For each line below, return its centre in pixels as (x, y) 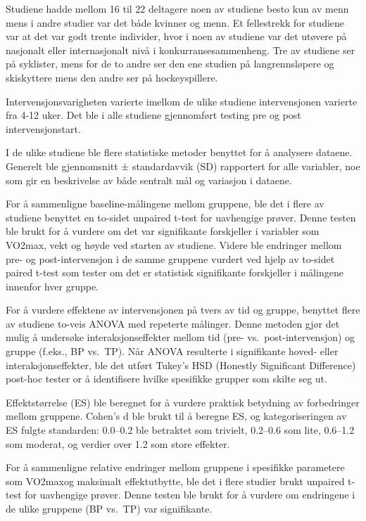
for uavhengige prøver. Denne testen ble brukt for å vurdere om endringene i (190, 495)
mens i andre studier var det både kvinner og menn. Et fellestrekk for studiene (175, 22)
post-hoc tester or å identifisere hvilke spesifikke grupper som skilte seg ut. (166, 379)
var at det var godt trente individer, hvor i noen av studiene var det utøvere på (176, 36)
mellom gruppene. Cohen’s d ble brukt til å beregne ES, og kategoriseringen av (176, 416)
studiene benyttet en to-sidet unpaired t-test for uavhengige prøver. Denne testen (181, 217)
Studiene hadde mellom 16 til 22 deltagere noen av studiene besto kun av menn (177, 8)
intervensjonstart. (43, 128)
